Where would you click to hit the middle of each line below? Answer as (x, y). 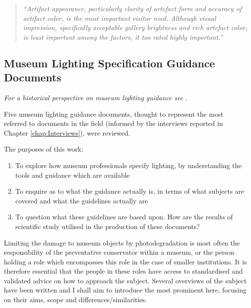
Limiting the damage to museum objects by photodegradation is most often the (122, 242)
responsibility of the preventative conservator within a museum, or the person (119, 252)
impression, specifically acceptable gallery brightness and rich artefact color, (135, 27)
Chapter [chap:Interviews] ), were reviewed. (67, 132)
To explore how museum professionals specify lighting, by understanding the (128, 165)
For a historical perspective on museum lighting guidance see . (96, 97)
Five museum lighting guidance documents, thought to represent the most (114, 114)
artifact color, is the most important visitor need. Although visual (119, 18)
